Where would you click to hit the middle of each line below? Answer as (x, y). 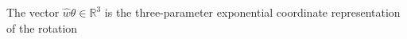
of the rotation (42, 27)
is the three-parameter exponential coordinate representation (252, 12)
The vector (33, 12)
